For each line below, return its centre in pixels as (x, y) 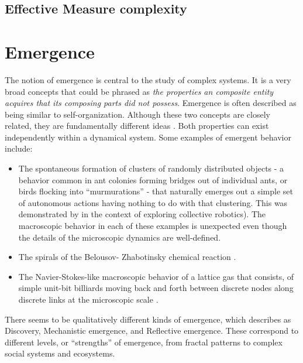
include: (19, 148)
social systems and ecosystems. (60, 353)
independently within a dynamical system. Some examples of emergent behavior (148, 137)
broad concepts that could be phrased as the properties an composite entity (139, 91)
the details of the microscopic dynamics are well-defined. (120, 237)
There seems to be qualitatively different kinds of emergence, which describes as (148, 319)
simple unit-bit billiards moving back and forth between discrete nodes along (156, 288)
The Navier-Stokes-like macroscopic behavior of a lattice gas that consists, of (156, 276)
